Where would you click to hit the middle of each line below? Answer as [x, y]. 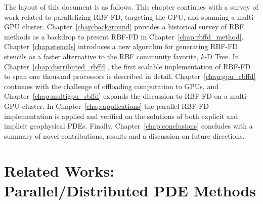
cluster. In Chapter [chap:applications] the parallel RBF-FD [115, 106]
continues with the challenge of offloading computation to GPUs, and [111, 86]
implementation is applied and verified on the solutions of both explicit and [121, 116]
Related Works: [59, 170]
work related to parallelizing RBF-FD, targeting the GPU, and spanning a [120, 16]
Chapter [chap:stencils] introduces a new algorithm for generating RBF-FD [121, 46]
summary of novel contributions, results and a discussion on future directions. [124, 135]
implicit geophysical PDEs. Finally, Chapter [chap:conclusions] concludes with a [128, 126]
